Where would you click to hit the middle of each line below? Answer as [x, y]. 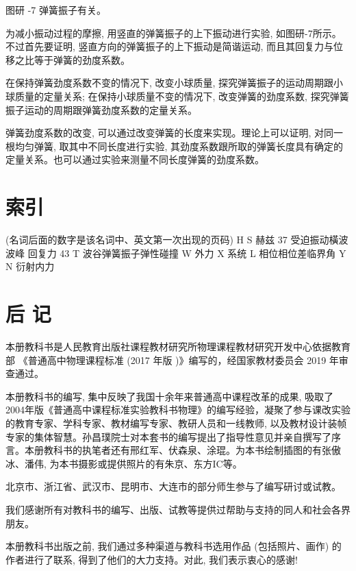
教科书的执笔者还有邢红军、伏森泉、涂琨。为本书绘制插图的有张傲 [192, 450]
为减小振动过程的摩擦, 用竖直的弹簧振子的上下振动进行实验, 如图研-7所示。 [174, 33]
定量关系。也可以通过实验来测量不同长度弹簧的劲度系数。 [135, 159]
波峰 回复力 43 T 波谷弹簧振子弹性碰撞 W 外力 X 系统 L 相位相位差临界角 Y [176, 253]
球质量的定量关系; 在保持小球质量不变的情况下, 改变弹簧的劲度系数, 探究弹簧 [177, 96]
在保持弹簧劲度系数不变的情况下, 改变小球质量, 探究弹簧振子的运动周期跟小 [175, 83]
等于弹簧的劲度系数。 [82, 59]
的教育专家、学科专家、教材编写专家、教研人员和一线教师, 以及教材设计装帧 [176, 423]
